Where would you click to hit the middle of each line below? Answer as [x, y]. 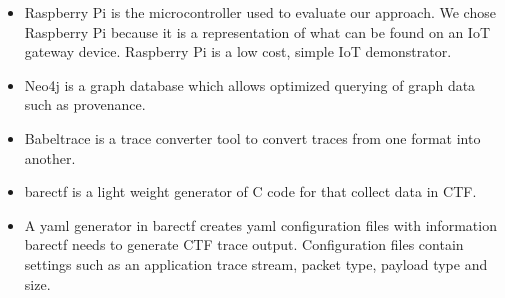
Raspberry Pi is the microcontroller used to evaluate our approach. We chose [260, 12]
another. [50, 157]
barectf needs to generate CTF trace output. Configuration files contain [244, 244]
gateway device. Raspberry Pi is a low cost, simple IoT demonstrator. [238, 51]
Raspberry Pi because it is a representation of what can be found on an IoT [257, 31]
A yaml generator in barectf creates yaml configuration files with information [260, 224]
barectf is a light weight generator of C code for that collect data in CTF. [250, 191]
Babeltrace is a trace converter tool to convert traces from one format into [252, 137]
